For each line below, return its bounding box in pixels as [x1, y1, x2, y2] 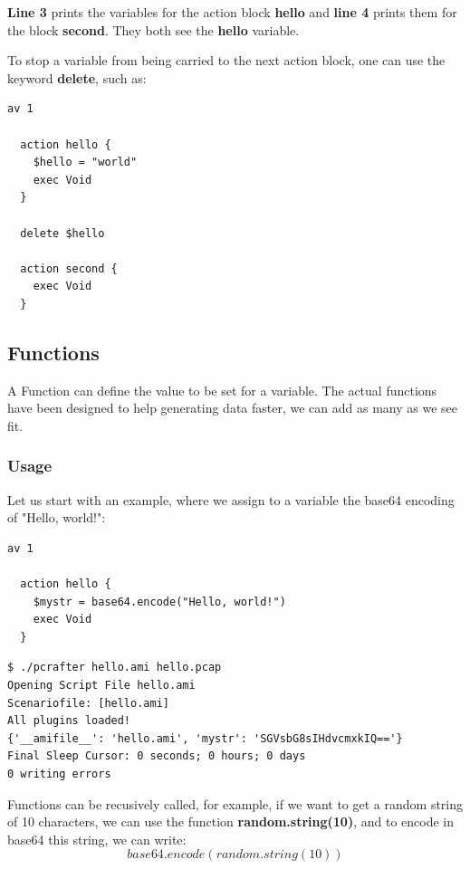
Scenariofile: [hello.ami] [7, 696, 169, 710]
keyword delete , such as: [7, 68, 147, 87]
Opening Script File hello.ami [7, 679, 196, 692]
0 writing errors [7, 768, 111, 781]
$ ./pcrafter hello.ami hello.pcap [7, 661, 222, 674]
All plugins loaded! [7, 714, 131, 728]
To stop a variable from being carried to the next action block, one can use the [7, 51, 446, 70]
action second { [20, 262, 118, 275]
